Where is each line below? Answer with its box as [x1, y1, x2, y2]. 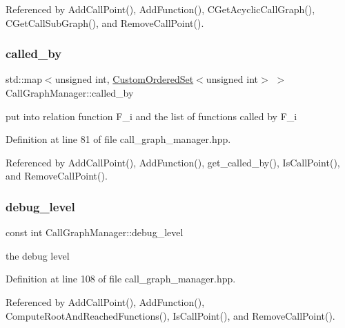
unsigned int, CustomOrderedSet [55, 72, 194, 86]
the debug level [6, 248, 70, 262]
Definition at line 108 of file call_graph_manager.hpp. [6, 271, 236, 286]
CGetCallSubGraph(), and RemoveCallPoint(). [6, 15, 204, 30]
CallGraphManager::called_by [6, 86, 134, 99]
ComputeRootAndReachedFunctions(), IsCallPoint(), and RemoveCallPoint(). [6, 308, 335, 322]
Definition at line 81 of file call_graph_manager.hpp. [6, 132, 231, 146]
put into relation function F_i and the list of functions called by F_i [6, 108, 297, 123]
